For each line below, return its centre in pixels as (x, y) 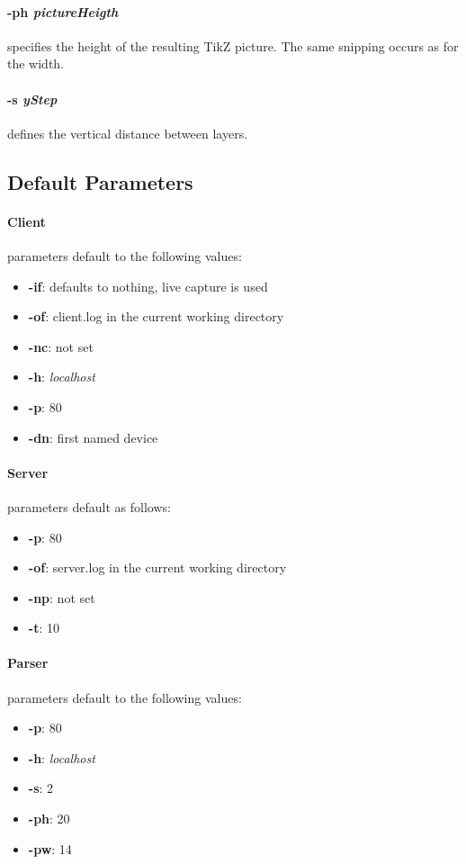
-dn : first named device (93, 437)
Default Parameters (100, 181)
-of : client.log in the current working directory (156, 316)
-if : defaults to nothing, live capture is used (148, 286)
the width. (36, 63)
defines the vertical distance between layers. (128, 133)
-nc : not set (61, 346)
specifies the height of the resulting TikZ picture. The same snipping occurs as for (233, 45)
